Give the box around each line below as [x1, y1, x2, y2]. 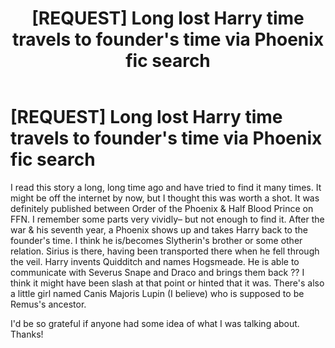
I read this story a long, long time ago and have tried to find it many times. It [10, 181, 322, 193]
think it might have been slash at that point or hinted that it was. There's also [10, 277, 325, 289]
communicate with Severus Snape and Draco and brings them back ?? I [10, 266, 305, 278]
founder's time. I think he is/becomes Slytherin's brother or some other [10, 234, 303, 246]
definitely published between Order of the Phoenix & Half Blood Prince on [10, 202, 314, 214]
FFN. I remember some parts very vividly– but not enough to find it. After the [10, 213, 325, 225]
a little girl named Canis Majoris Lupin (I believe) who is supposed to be [10, 287, 305, 299]
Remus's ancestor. [10, 298, 87, 310]
